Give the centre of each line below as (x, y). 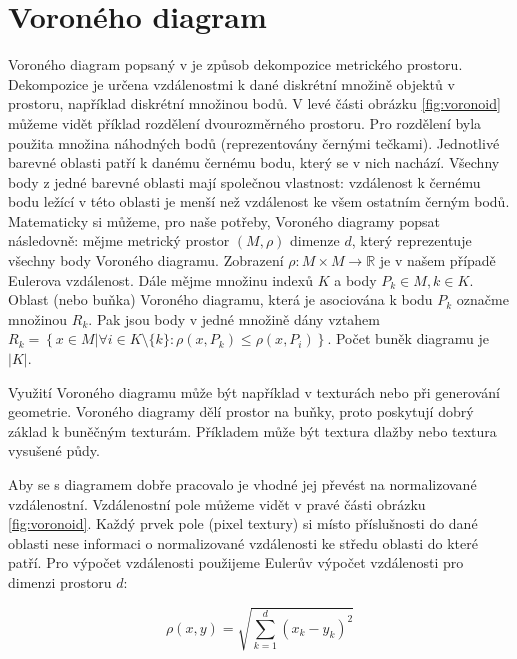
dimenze (315, 240)
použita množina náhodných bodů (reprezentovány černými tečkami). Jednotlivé (254, 142)
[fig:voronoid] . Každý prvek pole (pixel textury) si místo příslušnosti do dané (243, 523)
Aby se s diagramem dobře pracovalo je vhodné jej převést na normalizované (242, 484)
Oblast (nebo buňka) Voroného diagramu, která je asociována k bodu (220, 299)
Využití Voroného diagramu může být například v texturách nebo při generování (254, 391)
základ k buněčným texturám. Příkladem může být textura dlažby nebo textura (252, 430)
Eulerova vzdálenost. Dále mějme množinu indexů (161, 279)
